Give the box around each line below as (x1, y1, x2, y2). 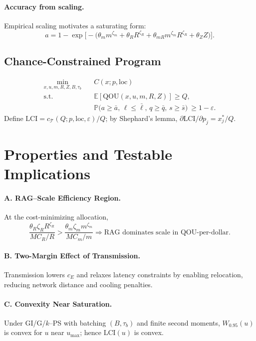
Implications (4, 163, 90, 184)
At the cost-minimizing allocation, (4, 212, 108, 222)
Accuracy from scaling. (4, 1, 84, 11)
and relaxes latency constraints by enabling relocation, (76, 269, 243, 279)
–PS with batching (49, 317, 106, 328)
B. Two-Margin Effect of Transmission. (4, 250, 140, 260)
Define (4, 113, 23, 123)
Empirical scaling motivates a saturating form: (4, 20, 146, 30)
